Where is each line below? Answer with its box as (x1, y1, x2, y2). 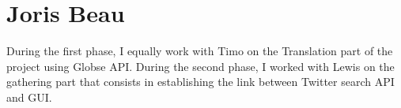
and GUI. (6, 88, 52, 105)
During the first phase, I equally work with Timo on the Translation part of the (6, 43, 393, 59)
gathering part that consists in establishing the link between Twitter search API (6, 73, 395, 90)
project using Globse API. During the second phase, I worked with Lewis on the (6, 58, 395, 74)
